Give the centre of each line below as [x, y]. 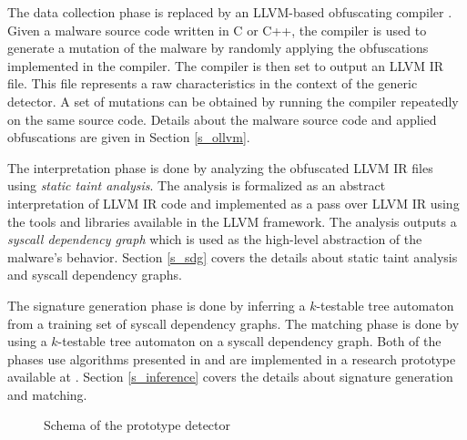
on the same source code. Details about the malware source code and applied [222, 119]
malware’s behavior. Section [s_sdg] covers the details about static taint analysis [233, 256]
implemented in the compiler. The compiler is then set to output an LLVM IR [226, 65]
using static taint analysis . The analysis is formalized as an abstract [197, 185]
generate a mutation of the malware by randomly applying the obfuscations [218, 48]
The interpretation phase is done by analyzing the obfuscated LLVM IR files [220, 167]
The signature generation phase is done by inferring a [157, 305]
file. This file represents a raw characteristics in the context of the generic [213, 83]
